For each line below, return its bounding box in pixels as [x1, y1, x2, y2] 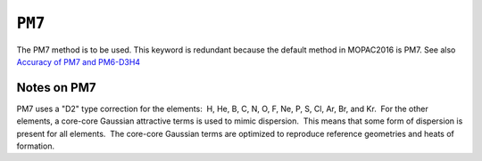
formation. [16, 141, 55, 151]
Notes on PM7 [16, 80, 96, 95]
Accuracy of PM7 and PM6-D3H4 [16, 56, 141, 67]
